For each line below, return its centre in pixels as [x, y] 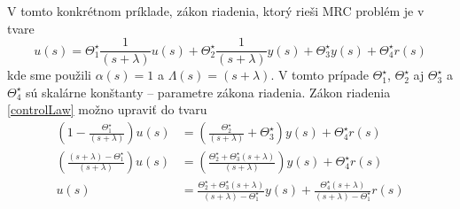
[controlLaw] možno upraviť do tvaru [107, 109]
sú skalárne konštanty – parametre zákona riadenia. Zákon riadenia [208, 92]
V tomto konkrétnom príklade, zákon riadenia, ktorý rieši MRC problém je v [216, 11]
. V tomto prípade [320, 75]
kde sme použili [49, 75]
